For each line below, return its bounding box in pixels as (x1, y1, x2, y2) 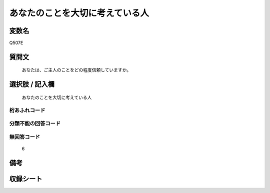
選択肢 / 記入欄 (9, 80, 55, 88)
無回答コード (9, 133, 40, 140)
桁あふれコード (9, 106, 45, 113)
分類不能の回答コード (9, 120, 61, 127)
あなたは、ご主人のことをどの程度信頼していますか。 (21, 67, 131, 73)
